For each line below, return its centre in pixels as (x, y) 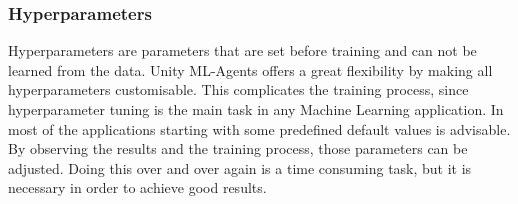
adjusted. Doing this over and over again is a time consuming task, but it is (240, 167)
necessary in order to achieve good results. (137, 187)
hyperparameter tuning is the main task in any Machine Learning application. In (256, 109)
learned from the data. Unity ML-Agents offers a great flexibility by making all (250, 69)
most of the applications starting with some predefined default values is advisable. (259, 128)
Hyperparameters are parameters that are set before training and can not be (242, 50)
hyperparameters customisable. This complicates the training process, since (238, 89)
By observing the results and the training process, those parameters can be (238, 148)
